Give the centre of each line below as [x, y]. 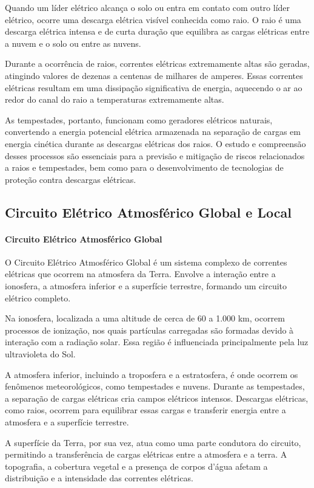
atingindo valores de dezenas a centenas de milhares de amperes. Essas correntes [154, 75]
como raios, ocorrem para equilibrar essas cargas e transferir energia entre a [145, 410]
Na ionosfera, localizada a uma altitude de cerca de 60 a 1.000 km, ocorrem [145, 318]
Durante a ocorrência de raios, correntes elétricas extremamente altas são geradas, [157, 64]
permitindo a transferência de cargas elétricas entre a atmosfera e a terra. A [146, 454]
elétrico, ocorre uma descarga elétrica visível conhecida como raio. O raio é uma [153, 19]
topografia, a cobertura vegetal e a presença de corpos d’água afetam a [136, 466]
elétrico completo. [38, 297]
